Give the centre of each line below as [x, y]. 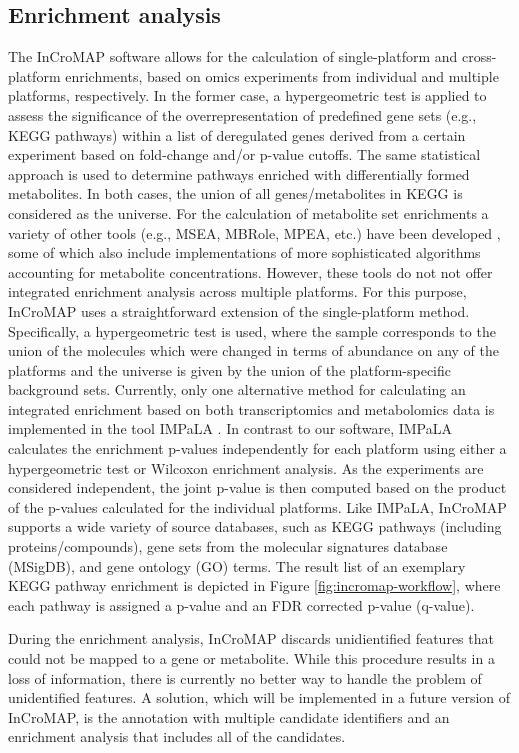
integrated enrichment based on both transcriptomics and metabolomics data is [251, 408]
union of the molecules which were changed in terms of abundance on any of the [253, 350]
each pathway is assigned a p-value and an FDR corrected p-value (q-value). [241, 604]
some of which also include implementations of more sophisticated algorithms [244, 252]
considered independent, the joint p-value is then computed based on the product [257, 487]
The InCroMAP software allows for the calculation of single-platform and [233, 56]
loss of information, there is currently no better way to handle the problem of [245, 677]
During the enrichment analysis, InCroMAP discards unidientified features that [251, 638]
